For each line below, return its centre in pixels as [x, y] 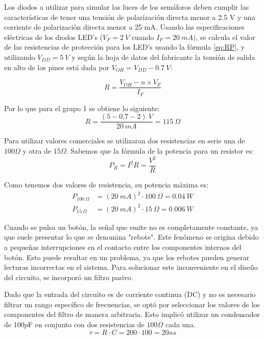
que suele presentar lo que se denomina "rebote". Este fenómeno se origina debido [131, 237]
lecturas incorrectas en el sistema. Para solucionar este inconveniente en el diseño [131, 267]
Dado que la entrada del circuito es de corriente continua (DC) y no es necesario [130, 294]
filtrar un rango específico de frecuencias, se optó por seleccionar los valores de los [132, 304]
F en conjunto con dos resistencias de [86, 324]
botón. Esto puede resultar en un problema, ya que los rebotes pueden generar [127, 257]
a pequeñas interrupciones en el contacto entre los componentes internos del [123, 247]
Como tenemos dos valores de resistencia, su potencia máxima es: [106, 185]
